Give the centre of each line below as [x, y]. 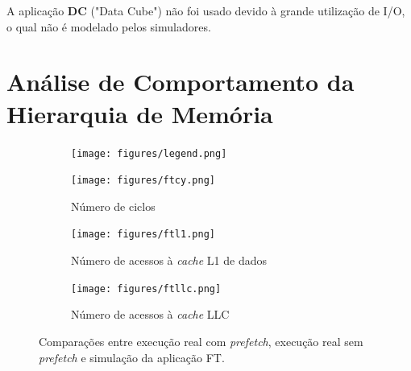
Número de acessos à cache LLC [150, 314]
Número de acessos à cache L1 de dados [169, 260]
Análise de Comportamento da [181, 82]
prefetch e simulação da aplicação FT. [132, 357]
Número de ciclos [113, 206]
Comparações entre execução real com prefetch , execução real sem [201, 341]
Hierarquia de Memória [140, 113]
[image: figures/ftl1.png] [143, 235]
